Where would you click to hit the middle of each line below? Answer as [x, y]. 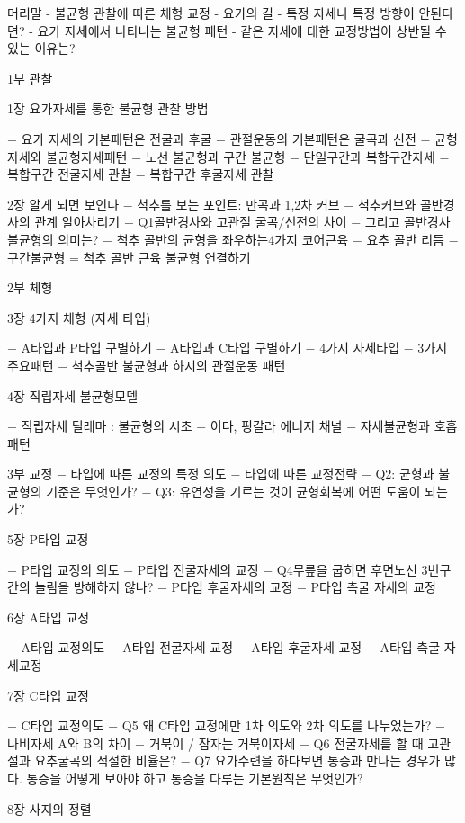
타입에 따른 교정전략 [301, 474]
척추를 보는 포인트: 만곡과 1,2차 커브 [238, 204]
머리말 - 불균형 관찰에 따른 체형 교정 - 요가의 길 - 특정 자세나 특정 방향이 [211, 13]
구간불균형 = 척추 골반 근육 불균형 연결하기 [129, 257]
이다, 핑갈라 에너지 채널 [276, 426]
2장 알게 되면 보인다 [63, 204]
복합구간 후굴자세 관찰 [212, 174]
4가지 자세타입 [360, 348]
